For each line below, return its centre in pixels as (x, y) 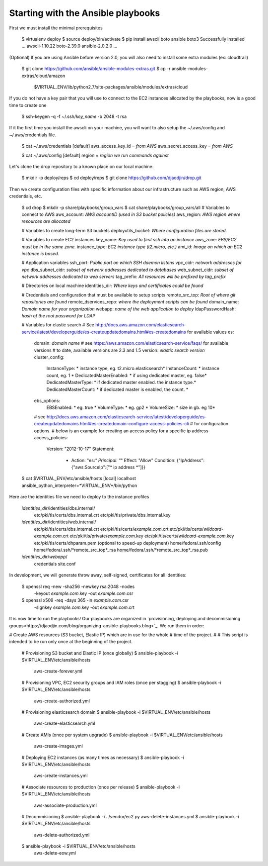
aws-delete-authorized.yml (62, 835)
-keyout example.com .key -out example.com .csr (84, 593)
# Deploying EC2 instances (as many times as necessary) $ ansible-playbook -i (103, 757)
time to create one (28, 105)
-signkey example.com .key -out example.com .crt (84, 607)
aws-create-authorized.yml (62, 701)
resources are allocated (46, 221)
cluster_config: (49, 357)
